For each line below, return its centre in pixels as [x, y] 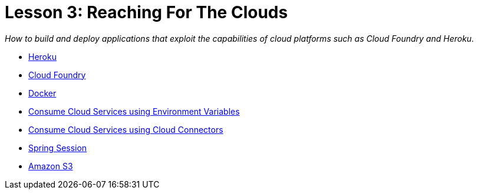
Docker [42, 93]
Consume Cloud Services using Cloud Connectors [126, 129]
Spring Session [58, 148]
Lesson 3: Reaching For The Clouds [146, 12]
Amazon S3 [51, 166]
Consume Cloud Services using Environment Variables [134, 111]
